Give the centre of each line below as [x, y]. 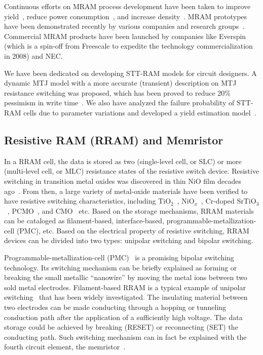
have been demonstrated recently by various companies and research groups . [124, 26]
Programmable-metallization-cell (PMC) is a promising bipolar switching [119, 258]
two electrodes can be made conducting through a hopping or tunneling [115, 307]
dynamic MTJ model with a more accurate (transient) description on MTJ [120, 83]
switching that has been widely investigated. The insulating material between [126, 297]
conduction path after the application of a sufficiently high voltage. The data [123, 317]
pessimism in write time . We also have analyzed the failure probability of [119, 103]
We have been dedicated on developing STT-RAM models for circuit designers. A [130, 73]
